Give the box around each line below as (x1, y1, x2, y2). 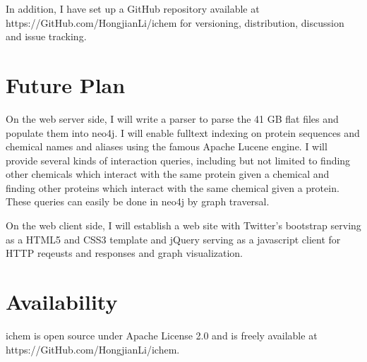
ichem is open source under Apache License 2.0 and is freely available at (6, 327, 318, 342)
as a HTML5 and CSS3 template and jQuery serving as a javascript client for (6, 231, 341, 246)
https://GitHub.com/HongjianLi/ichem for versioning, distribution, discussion (6, 15, 344, 30)
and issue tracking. (6, 29, 87, 44)
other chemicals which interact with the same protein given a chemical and (6, 167, 330, 181)
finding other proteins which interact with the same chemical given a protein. (6, 180, 339, 195)
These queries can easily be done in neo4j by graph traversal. (6, 194, 270, 209)
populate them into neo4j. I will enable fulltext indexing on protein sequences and (6, 125, 360, 140)
